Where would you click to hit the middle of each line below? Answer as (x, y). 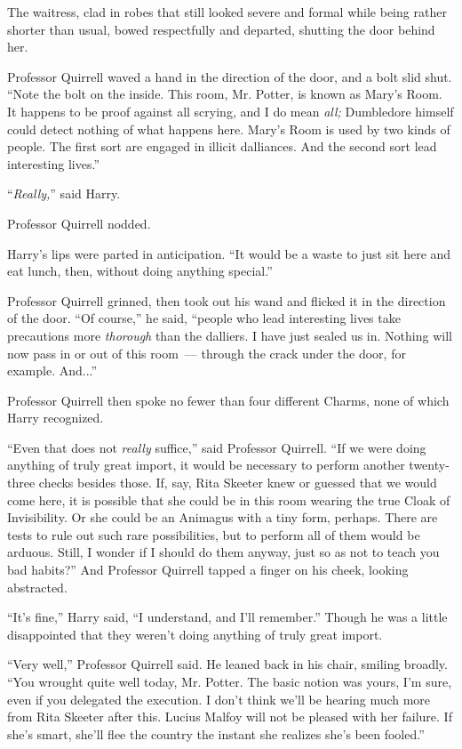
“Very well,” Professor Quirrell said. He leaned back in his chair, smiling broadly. (227, 664)
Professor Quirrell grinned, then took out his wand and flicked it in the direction (227, 300)
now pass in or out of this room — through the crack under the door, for (207, 353)
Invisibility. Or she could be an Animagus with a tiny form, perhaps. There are (223, 517)
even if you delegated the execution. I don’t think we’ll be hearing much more (219, 699)
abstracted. (37, 587)
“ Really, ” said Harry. (64, 193)
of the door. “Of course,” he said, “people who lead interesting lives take (204, 318)
